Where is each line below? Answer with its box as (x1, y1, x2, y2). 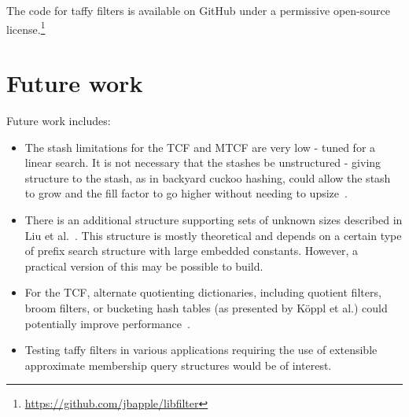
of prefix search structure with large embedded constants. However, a (24, 242, 359, 259)
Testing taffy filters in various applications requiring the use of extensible (24, 341, 378, 358)
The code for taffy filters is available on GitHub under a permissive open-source (6, 2, 390, 18)
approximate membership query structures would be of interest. (24, 356, 332, 373)
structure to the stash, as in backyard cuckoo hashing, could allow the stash (24, 169, 391, 186)
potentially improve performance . (24, 315, 190, 331)
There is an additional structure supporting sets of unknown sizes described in (24, 211, 403, 227)
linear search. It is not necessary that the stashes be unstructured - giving (24, 154, 381, 171)
